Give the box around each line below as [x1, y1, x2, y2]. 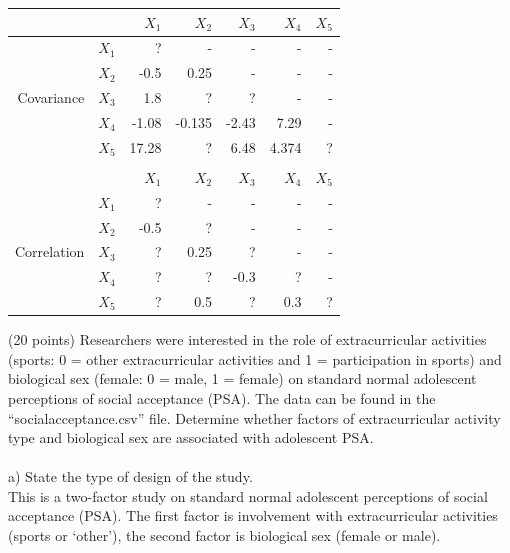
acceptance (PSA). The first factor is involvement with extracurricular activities [8, 505, 498, 526]
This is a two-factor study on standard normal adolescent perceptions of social [8, 485, 488, 506]
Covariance [17, 87, 85, 108]
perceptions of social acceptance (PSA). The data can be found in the [8, 387, 436, 408]
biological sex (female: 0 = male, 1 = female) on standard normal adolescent [8, 368, 477, 389]
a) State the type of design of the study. [8, 466, 253, 487]
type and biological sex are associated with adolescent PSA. [8, 427, 374, 448]
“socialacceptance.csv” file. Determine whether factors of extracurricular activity [8, 407, 501, 428]
